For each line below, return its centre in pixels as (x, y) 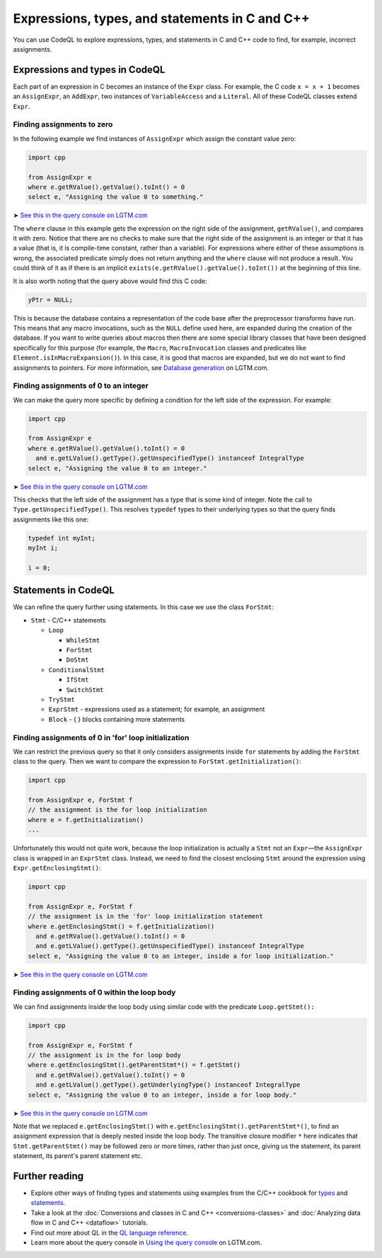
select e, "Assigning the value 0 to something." (116, 197)
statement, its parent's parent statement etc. (78, 1156)
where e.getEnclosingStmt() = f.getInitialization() (121, 926)
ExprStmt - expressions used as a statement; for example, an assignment (157, 709)
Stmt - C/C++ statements (68, 620)
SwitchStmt (85, 689)
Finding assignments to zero (63, 125)
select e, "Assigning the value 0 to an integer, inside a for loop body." (162, 1095)
